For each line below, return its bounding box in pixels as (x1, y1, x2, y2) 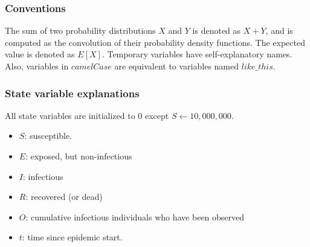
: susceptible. (24, 129, 73, 142)
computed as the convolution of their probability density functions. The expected (5, 36, 305, 48)
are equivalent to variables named (114, 60, 239, 72)
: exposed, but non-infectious (25, 150, 132, 162)
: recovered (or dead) (25, 190, 103, 203)
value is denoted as (5, 48, 75, 60)
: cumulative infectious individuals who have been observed (25, 210, 245, 223)
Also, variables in (5, 60, 69, 72)
